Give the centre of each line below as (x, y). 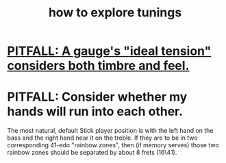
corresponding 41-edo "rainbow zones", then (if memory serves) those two (113, 145)
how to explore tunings (115, 13)
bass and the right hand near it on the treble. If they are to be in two (102, 138)
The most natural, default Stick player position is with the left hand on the (110, 131)
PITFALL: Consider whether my (97, 97)
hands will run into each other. (95, 112)
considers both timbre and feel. (98, 66)
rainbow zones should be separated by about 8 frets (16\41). (92, 153)
